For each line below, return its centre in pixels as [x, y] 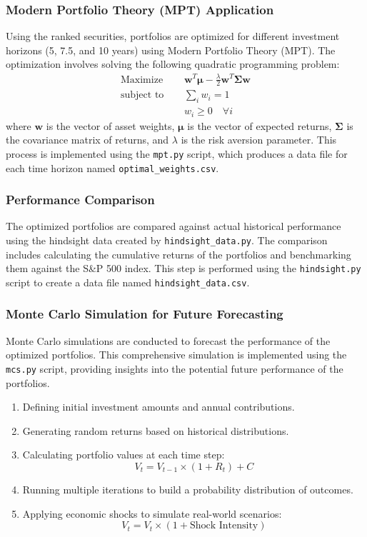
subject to [142, 95]
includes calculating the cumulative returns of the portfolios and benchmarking [179, 254]
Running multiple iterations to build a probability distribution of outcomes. [188, 489]
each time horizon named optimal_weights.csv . [112, 167]
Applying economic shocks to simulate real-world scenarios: [152, 513]
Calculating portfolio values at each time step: [124, 455]
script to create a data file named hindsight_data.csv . [128, 282]
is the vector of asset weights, [110, 125]
